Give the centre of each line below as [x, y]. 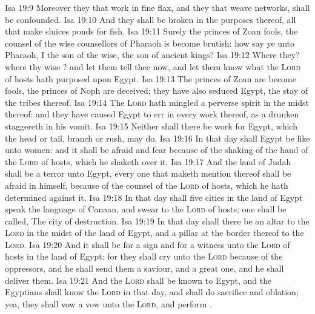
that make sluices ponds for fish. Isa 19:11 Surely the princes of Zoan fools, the [151, 31]
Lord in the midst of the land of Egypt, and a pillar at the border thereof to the [154, 233]
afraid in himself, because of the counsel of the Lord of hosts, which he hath [147, 185]
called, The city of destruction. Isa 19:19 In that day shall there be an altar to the [157, 221]
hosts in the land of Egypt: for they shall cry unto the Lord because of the [144, 256]
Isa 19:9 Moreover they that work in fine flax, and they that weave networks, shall [157, 7]
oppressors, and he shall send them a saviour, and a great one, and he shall [144, 268]
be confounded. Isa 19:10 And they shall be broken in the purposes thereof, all [151, 19]
